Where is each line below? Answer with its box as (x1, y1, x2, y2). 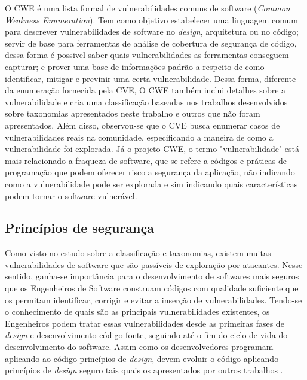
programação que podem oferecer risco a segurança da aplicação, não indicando (5, 166, 295, 178)
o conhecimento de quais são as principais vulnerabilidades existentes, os (5, 305, 270, 318)
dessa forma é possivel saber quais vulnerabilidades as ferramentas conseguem (5, 48, 289, 61)
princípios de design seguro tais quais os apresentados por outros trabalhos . (5, 364, 283, 376)
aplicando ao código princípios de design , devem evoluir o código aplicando (5, 352, 279, 364)
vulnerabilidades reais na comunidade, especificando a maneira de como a (5, 130, 274, 143)
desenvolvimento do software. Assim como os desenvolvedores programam (5, 341, 274, 353)
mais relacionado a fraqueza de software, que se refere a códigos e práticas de (5, 154, 287, 166)
